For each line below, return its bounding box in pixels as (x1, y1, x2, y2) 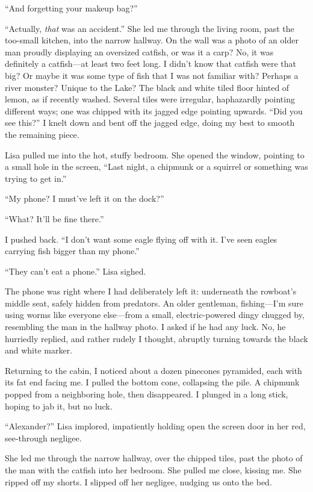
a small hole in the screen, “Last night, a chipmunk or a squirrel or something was (5, 160, 308, 173)
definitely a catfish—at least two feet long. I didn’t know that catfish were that (5, 57, 297, 70)
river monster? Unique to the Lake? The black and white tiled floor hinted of (5, 81, 290, 93)
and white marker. (5, 344, 73, 357)
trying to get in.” (5, 172, 67, 184)
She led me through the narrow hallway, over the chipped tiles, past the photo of (5, 452, 303, 464)
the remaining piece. (5, 128, 79, 140)
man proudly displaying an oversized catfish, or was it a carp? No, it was (5, 45, 274, 58)
